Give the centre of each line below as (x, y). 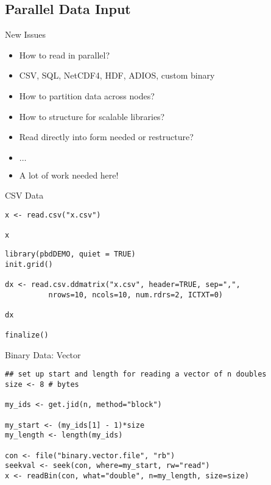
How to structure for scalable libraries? (92, 116)
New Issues (26, 34)
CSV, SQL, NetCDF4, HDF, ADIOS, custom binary (117, 75)
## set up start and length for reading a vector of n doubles (136, 374)
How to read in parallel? (65, 55)
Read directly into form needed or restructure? (106, 137)
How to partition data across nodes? (87, 95)
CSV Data (24, 195)
